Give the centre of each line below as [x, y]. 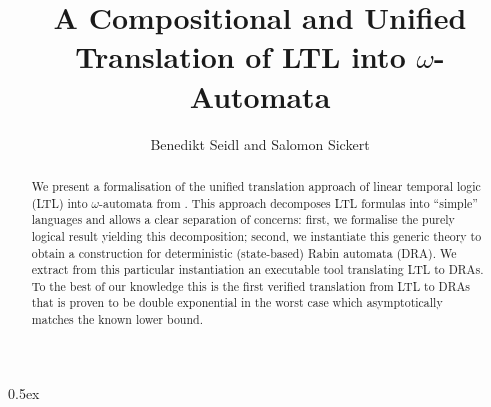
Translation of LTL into [240, 56]
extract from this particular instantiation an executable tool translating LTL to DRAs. [257, 269]
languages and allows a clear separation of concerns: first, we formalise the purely [243, 219]
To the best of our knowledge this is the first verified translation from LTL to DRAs [250, 285]
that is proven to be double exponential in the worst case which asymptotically [237, 302]
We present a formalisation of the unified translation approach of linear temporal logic [256, 185]
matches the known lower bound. [117, 319]
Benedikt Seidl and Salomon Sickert [260, 143]
